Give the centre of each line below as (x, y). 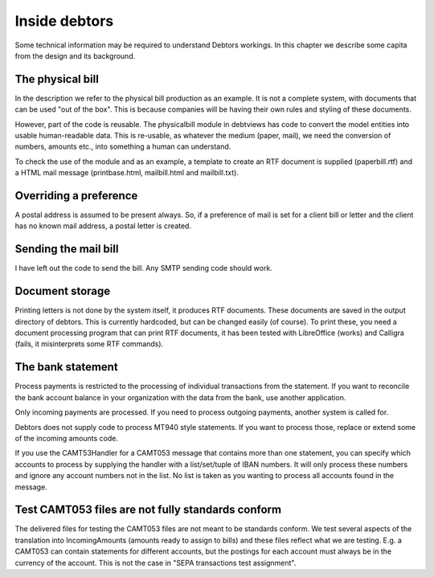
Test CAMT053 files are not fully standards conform (148, 510)
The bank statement (66, 367)
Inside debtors (64, 21)
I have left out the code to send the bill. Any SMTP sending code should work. (143, 268)
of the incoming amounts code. (66, 438)
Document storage (63, 291)
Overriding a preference (76, 196)
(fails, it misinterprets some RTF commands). (89, 344)
